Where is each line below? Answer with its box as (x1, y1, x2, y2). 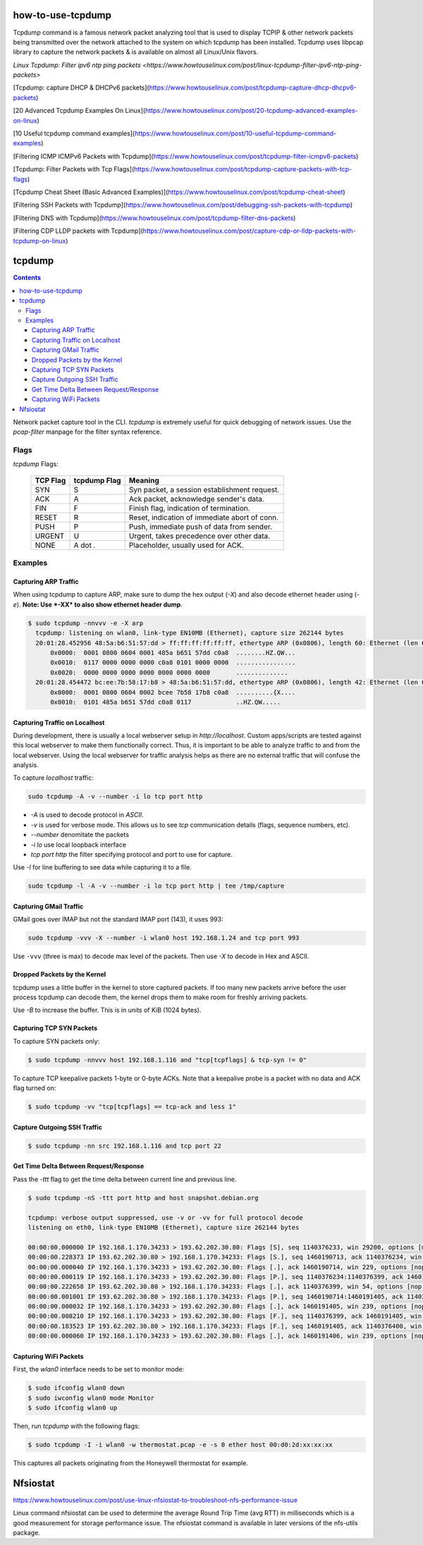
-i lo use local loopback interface (30, 840, 127, 849)
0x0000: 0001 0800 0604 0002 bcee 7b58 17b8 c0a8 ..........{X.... (50, 688, 296, 696)
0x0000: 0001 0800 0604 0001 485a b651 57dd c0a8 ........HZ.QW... (50, 649, 296, 657)
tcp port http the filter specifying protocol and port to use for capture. (30, 850, 233, 858)
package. (13, 1529, 40, 1537)
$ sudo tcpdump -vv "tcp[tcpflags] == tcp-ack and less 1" (27, 1103, 236, 1111)
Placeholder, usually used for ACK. (128, 540, 244, 550)
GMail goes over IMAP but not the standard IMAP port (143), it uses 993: (13, 915, 223, 924)
